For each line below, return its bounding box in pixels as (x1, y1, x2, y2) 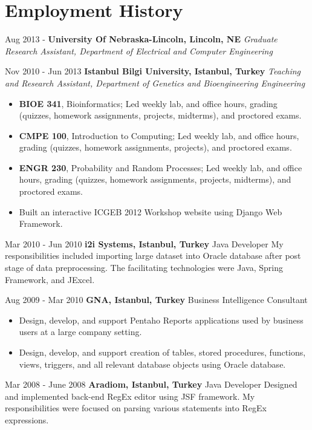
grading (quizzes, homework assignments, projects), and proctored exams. (19, 141, 292, 154)
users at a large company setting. (19, 325, 142, 338)
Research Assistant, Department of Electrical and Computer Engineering (5, 44, 273, 57)
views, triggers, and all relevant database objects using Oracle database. (19, 357, 286, 370)
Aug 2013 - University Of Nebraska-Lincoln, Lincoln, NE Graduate (5, 33, 278, 45)
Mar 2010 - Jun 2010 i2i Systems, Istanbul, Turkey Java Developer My (5, 237, 284, 250)
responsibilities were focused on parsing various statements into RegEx (5, 402, 267, 414)
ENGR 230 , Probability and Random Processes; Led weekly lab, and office (19, 161, 302, 174)
